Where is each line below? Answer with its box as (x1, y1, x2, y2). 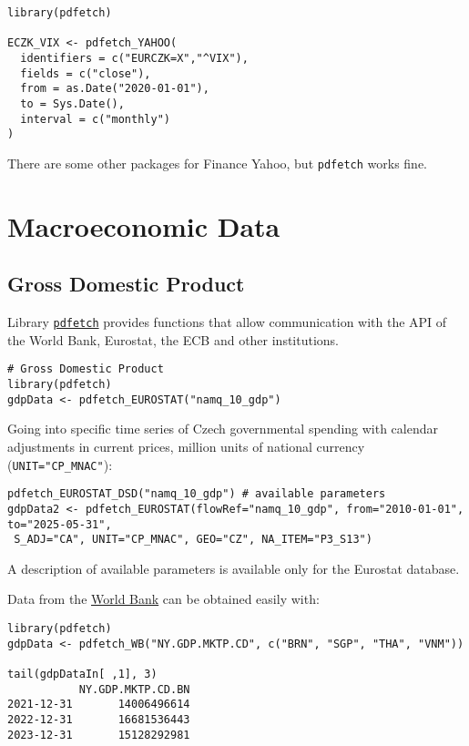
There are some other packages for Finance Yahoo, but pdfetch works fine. (7, 153, 428, 172)
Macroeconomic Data (7, 207, 280, 244)
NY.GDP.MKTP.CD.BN (78, 682, 190, 696)
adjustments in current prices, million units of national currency (7, 436, 365, 455)
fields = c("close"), (20, 66, 151, 80)
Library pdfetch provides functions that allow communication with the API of (7, 312, 447, 332)
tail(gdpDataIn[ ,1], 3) (7, 667, 158, 680)
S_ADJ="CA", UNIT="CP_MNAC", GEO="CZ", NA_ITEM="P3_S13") (14, 533, 372, 547)
